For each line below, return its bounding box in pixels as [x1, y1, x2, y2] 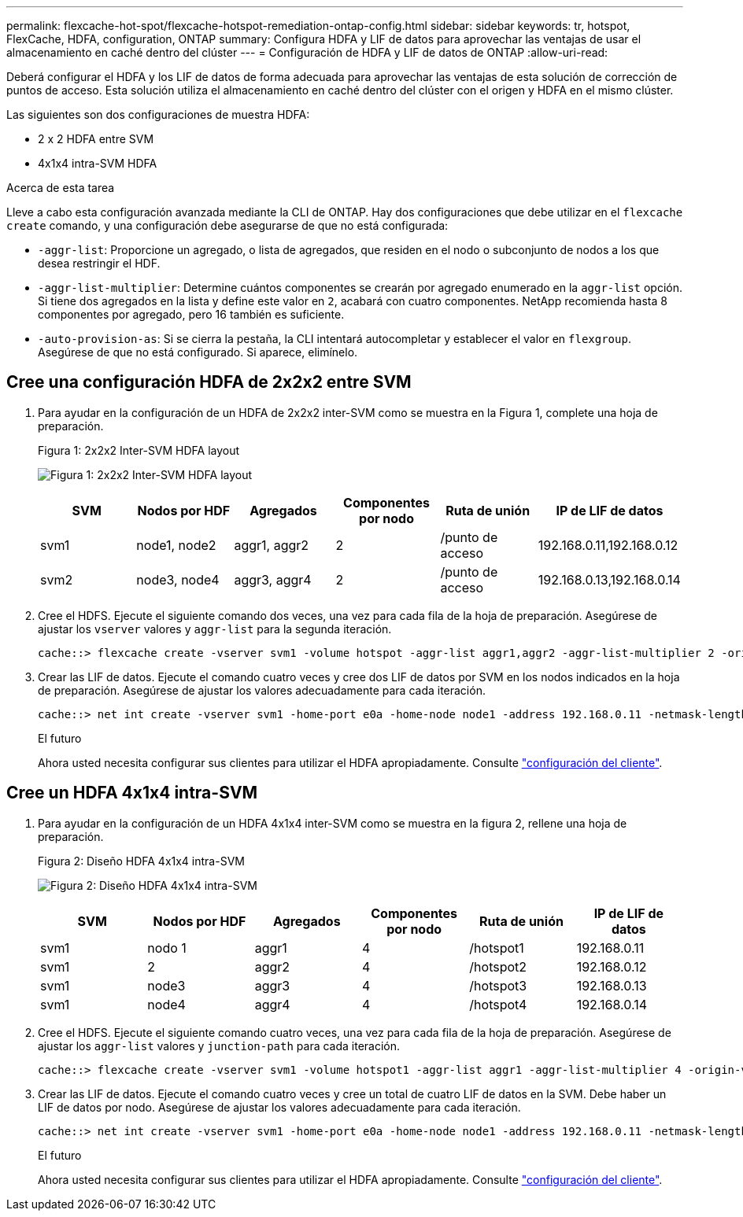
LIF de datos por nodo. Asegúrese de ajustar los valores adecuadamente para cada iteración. [38, 1100, 521, 1114]
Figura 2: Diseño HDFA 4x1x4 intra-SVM [38, 854, 245, 868]
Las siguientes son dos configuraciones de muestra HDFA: [6, 108, 310, 121]
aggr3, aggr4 [234, 571, 312, 588]
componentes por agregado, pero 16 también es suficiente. [38, 308, 345, 321]
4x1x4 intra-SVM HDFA [38, 157, 157, 170]
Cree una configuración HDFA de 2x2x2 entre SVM [6, 372, 412, 393]
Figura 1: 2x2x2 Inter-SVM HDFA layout [38, 443, 240, 457]
